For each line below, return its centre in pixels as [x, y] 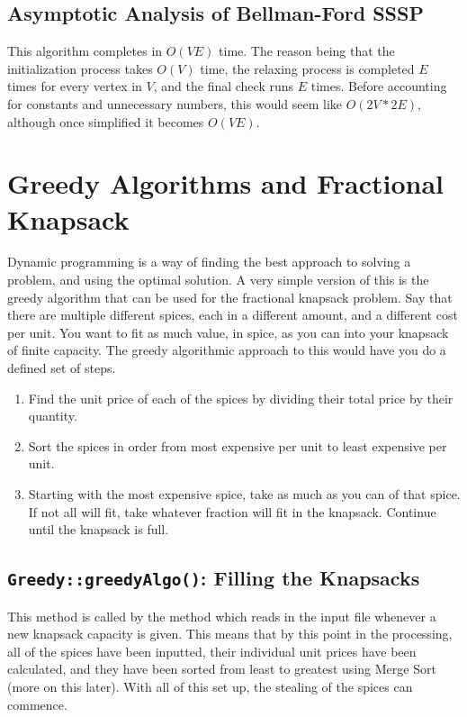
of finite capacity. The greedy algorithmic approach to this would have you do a [227, 350]
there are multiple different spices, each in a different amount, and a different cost [233, 315]
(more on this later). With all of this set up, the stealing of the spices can [210, 686]
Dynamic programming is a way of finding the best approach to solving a [209, 262]
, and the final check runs [224, 86]
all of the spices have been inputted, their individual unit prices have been [212, 651]
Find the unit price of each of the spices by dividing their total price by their [241, 398]
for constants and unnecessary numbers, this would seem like [175, 103]
